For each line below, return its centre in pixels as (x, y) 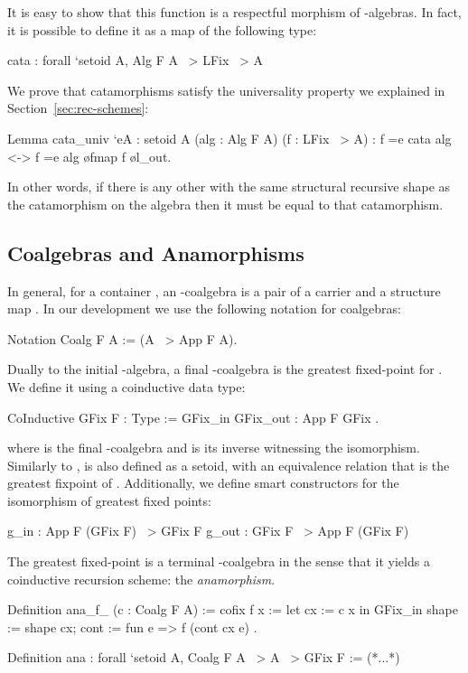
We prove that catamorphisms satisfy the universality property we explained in (226, 90)
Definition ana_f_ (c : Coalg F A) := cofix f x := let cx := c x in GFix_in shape (233, 609)
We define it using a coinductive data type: (126, 386)
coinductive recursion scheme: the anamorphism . (141, 579)
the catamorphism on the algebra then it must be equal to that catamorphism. (225, 204)
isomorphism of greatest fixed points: (109, 500)
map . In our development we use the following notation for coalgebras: (204, 308)
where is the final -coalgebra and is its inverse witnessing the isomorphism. (214, 448)
